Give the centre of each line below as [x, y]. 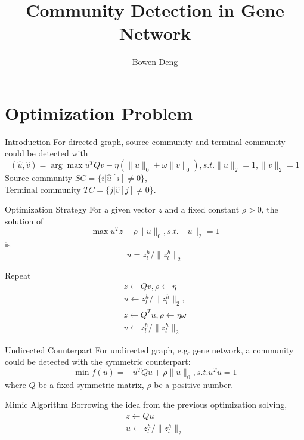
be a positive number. [194, 384]
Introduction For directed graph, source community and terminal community [145, 141]
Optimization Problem [99, 113]
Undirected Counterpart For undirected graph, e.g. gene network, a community [149, 350]
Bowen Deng [155, 62]
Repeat [18, 275]
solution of [24, 221]
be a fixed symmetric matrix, [91, 384]
